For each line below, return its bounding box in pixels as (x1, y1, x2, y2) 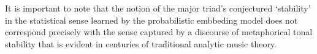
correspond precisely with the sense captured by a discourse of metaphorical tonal (5, 25, 313, 38)
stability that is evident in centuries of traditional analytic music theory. (5, 37, 277, 50)
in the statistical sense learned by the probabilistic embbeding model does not (5, 13, 298, 26)
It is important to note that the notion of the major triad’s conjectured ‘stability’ (5, 2, 311, 14)
